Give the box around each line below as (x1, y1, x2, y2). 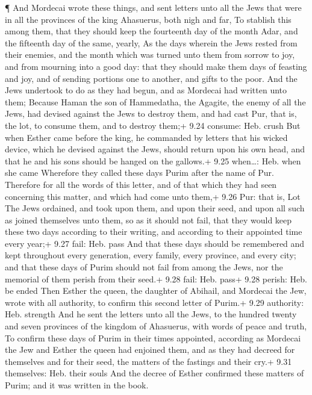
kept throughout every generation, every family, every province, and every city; (5, 249, 296, 261)
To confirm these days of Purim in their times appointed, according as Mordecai (5, 331, 301, 344)
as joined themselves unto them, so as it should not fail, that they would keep (5, 213, 292, 226)
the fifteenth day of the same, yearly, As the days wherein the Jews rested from (5, 36, 298, 49)
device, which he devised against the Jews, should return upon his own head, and (5, 143, 305, 155)
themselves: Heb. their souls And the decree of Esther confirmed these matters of (5, 367, 304, 379)
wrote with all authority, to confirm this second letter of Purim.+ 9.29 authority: (5, 296, 304, 308)
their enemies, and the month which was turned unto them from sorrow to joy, (5, 48, 295, 61)
